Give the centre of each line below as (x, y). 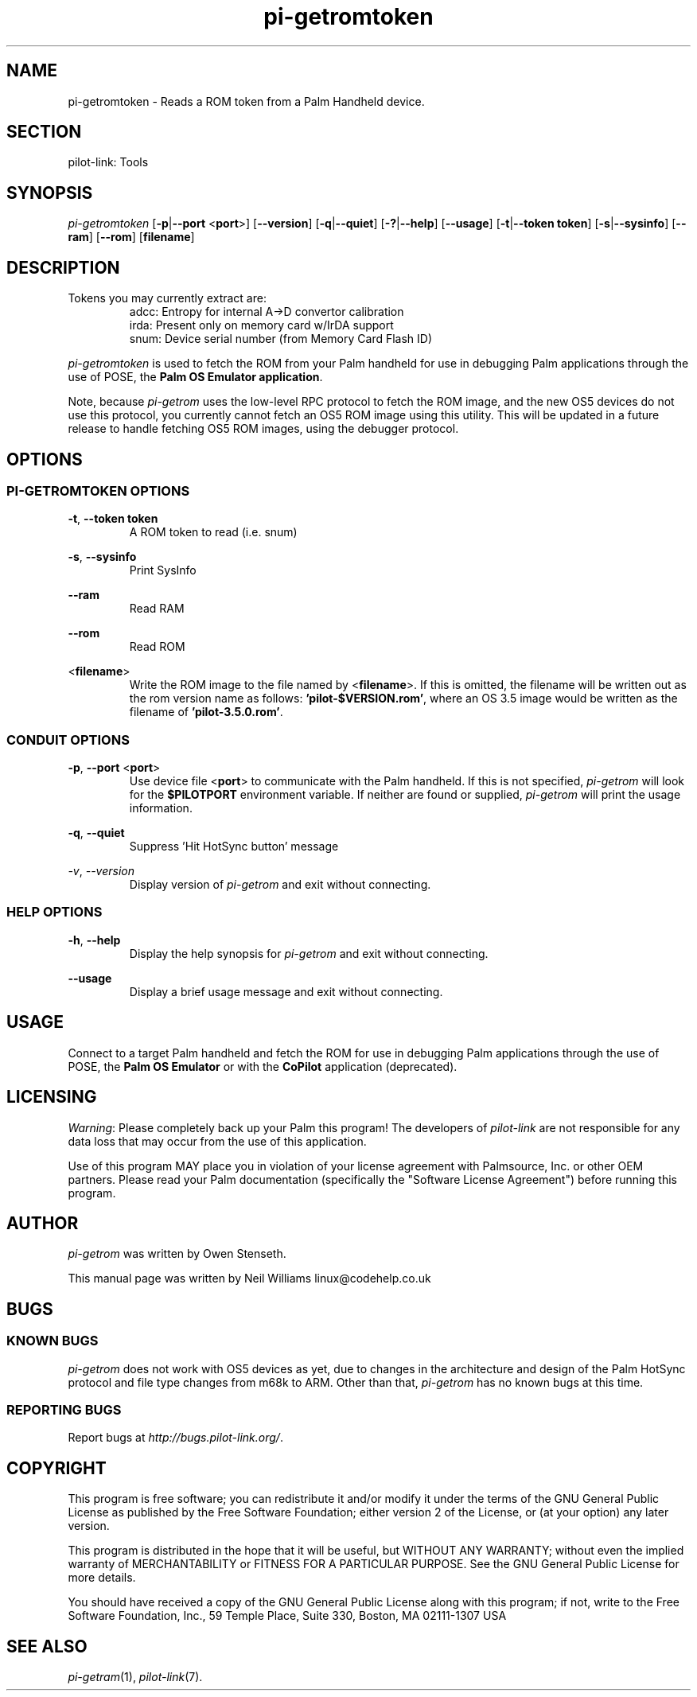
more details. (102, 1578)
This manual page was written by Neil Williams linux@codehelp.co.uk (249, 1279)
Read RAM (157, 609)
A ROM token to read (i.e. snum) (213, 532)
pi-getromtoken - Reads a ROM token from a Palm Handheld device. (246, 101)
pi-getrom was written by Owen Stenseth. (177, 1254)
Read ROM (157, 647)
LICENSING (52, 1097)
